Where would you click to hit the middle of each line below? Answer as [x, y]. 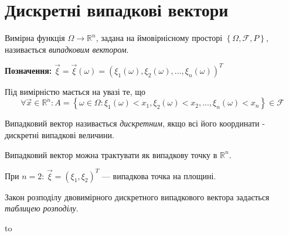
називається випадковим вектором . [67, 49]
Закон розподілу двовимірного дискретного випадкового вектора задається [137, 196]
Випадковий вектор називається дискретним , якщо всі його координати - [135, 123]
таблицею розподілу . [42, 208]
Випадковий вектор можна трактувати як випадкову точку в [111, 154]
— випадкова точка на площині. [159, 175]
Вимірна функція [35, 38]
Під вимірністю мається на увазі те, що [75, 91]
